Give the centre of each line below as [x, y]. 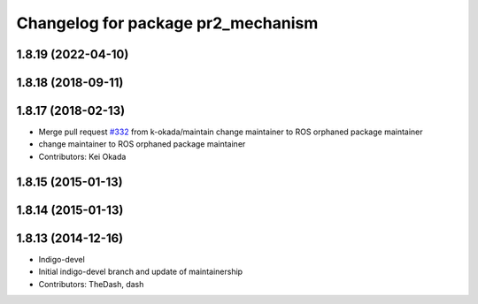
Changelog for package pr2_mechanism [167, 23]
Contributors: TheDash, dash [91, 284]
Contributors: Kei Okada [82, 156]
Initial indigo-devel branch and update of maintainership [141, 272]
